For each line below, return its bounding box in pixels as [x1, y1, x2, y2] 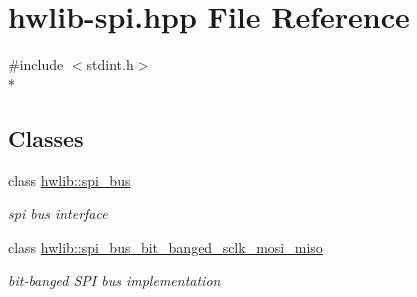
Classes [8, 122, 84, 153]
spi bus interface [8, 203, 108, 224]
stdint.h [86, 54, 134, 75]
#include [8, 54, 64, 75]
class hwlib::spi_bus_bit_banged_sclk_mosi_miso [8, 236, 323, 257]
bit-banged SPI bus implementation [8, 270, 221, 291]
